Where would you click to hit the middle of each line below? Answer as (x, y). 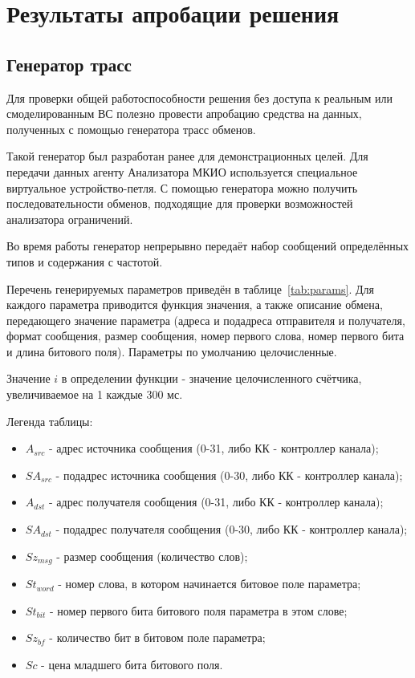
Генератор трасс (69, 64)
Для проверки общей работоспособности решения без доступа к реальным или (199, 97)
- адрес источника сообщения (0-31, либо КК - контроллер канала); (214, 448)
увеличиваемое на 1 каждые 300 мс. (95, 394)
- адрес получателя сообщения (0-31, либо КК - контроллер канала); (216, 502)
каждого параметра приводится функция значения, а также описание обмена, (195, 304)
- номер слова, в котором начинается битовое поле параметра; (210, 584)
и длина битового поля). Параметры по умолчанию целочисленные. (172, 351)
